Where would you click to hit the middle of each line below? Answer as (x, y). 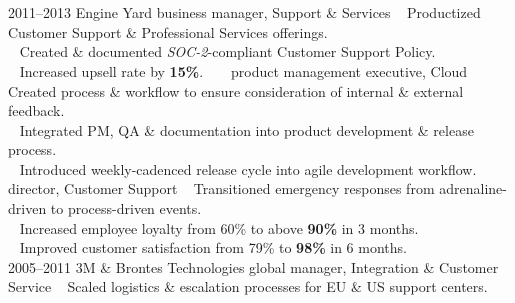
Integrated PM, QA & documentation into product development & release (246, 129)
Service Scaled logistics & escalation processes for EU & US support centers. (248, 286)
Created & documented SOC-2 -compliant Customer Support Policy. (227, 51)
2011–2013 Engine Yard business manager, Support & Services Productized (244, 12)
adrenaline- (473, 188)
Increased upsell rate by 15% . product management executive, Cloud (243, 70)
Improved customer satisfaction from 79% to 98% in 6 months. (213, 247)
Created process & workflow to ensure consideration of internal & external (236, 90)
